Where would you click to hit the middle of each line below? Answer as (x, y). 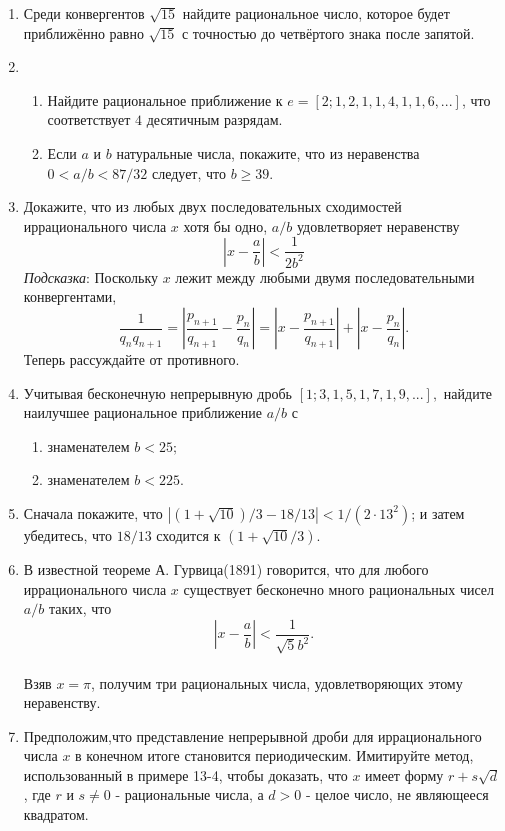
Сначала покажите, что (93, 512)
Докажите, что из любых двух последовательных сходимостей (212, 206)
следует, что (189, 172)
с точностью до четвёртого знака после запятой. (328, 32)
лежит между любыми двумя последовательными (325, 276)
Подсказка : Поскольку (90, 276)
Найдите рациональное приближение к (165, 99)
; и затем (438, 512)
